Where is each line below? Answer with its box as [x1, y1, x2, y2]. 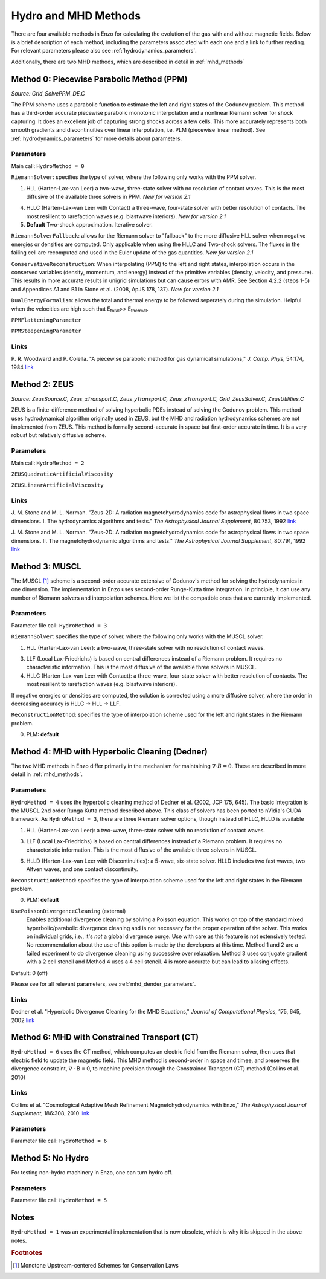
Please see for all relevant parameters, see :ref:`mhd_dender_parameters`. [11, 980, 196, 988]
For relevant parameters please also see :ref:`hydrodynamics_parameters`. [11, 47, 197, 54]
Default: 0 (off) [11, 969, 48, 976]
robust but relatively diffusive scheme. [11, 432, 107, 439]
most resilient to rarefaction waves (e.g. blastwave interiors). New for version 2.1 [26, 212, 226, 220]
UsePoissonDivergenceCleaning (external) [11, 907, 126, 915]
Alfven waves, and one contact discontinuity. [26, 866, 138, 873]
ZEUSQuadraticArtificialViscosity [11, 470, 113, 478]
